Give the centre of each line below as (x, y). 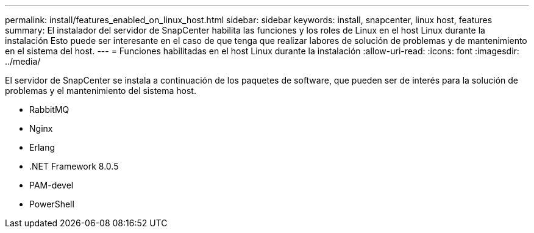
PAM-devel (52, 185)
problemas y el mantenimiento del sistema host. (101, 91)
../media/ (23, 61)
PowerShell (52, 204)
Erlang (42, 147)
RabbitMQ (49, 109)
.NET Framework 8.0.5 (74, 166)
